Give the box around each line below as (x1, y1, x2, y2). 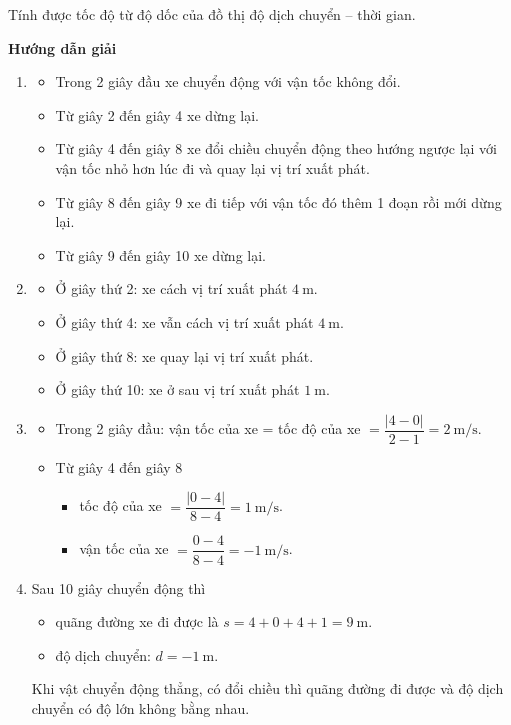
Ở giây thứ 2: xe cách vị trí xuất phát (55, 278, 288, 299)
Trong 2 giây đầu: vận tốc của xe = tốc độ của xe (55, 418, 361, 439)
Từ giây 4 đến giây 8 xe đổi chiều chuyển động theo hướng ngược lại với (55, 138, 497, 159)
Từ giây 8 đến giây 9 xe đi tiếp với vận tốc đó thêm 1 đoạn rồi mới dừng (55, 191, 502, 212)
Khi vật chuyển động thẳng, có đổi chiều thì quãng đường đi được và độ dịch (31, 678, 504, 699)
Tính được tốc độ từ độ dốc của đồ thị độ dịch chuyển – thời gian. (8, 4, 416, 24)
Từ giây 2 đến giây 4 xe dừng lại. (55, 104, 259, 125)
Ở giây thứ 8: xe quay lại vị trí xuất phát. (55, 345, 314, 366)
